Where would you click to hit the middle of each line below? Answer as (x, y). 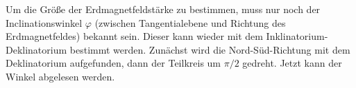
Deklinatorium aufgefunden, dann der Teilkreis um (113, 63)
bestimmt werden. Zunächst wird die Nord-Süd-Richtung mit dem (210, 49)
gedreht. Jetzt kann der (292, 63)
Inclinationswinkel (44, 22)
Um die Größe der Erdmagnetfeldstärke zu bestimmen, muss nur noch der (163, 9)
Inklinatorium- (297, 36)
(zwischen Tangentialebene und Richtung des (190, 22)
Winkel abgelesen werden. (60, 76)
